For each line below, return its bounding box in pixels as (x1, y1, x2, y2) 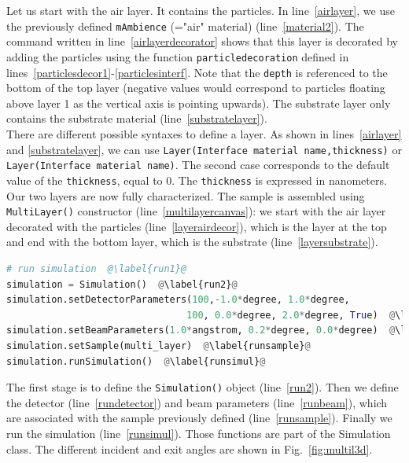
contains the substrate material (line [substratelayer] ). (6, 110, 267, 127)
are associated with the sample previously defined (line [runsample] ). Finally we (6, 410, 392, 426)
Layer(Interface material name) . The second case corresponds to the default (6, 156, 390, 173)
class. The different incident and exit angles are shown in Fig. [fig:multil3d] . (6, 440, 373, 457)
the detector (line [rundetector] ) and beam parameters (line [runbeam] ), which (6, 394, 388, 410)
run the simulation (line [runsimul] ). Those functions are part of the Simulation (6, 424, 391, 441)
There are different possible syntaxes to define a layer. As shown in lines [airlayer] (6, 125, 402, 141)
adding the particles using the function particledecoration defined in (6, 48, 349, 64)
